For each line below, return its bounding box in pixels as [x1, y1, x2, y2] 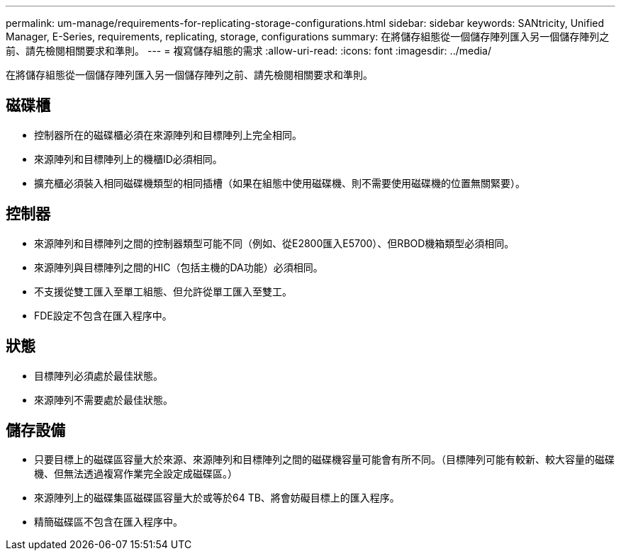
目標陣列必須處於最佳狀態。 [34, 369, 163, 382]
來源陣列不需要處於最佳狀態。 [34, 393, 173, 406]
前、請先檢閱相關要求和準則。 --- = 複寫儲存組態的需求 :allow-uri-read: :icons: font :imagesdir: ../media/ [6, 45, 492, 57]
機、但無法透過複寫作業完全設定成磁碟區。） [34, 467, 237, 480]
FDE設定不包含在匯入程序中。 [34, 309, 172, 322]
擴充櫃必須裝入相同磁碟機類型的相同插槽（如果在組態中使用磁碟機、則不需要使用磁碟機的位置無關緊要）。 [34, 176, 525, 189]
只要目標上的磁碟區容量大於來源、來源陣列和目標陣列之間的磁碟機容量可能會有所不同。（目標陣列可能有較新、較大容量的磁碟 [34, 453, 615, 466]
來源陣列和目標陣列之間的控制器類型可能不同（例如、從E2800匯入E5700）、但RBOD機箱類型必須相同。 [34, 237, 515, 249]
